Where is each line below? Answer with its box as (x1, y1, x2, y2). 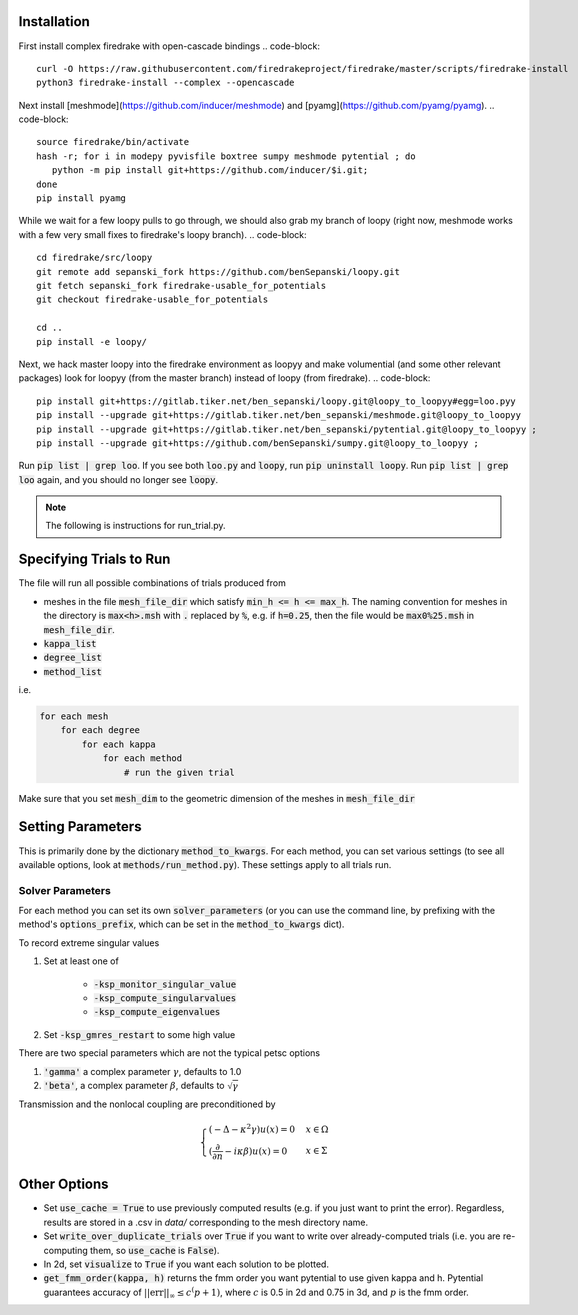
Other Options (18, 1176, 109, 1193)
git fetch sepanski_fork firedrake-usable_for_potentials (36, 280, 327, 291)
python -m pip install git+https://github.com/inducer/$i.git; (51, 165, 369, 176)
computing (43, 1244, 89, 1256)
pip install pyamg (36, 193, 127, 204)
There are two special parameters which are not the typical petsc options (18, 1047, 320, 1059)
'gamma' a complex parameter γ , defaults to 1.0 (43, 1065, 242, 1077)
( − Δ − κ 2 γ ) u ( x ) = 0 (208, 1122, 295, 1135)
